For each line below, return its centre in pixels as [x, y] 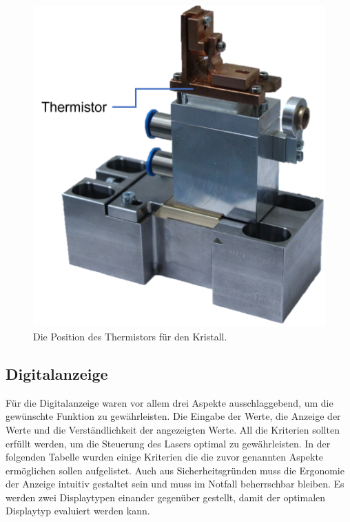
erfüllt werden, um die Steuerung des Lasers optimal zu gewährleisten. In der [168, 443]
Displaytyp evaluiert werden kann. [78, 511]
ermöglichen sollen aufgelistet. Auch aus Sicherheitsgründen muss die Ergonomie [175, 470]
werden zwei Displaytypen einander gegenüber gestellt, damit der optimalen [166, 497]
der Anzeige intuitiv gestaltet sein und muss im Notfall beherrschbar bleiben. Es [175, 484]
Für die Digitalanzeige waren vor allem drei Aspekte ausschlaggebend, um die [169, 402]
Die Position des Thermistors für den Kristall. [130, 336]
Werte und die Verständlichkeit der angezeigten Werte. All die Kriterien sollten [173, 429]
